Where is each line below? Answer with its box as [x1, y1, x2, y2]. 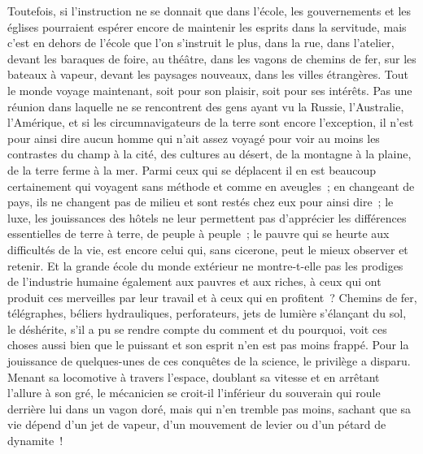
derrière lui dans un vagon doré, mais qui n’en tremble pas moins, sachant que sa [7, 400, 412, 417]
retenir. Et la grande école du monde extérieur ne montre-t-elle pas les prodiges [7, 257, 403, 274]
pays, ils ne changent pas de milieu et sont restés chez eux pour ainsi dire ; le [7, 193, 394, 210]
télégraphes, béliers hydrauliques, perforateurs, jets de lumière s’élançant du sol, [7, 305, 407, 322]
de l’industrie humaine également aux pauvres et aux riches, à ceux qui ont [7, 273, 382, 290]
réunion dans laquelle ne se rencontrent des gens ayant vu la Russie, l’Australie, [7, 97, 404, 115]
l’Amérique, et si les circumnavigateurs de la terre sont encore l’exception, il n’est [7, 114, 414, 131]
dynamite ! [7, 432, 63, 449]
